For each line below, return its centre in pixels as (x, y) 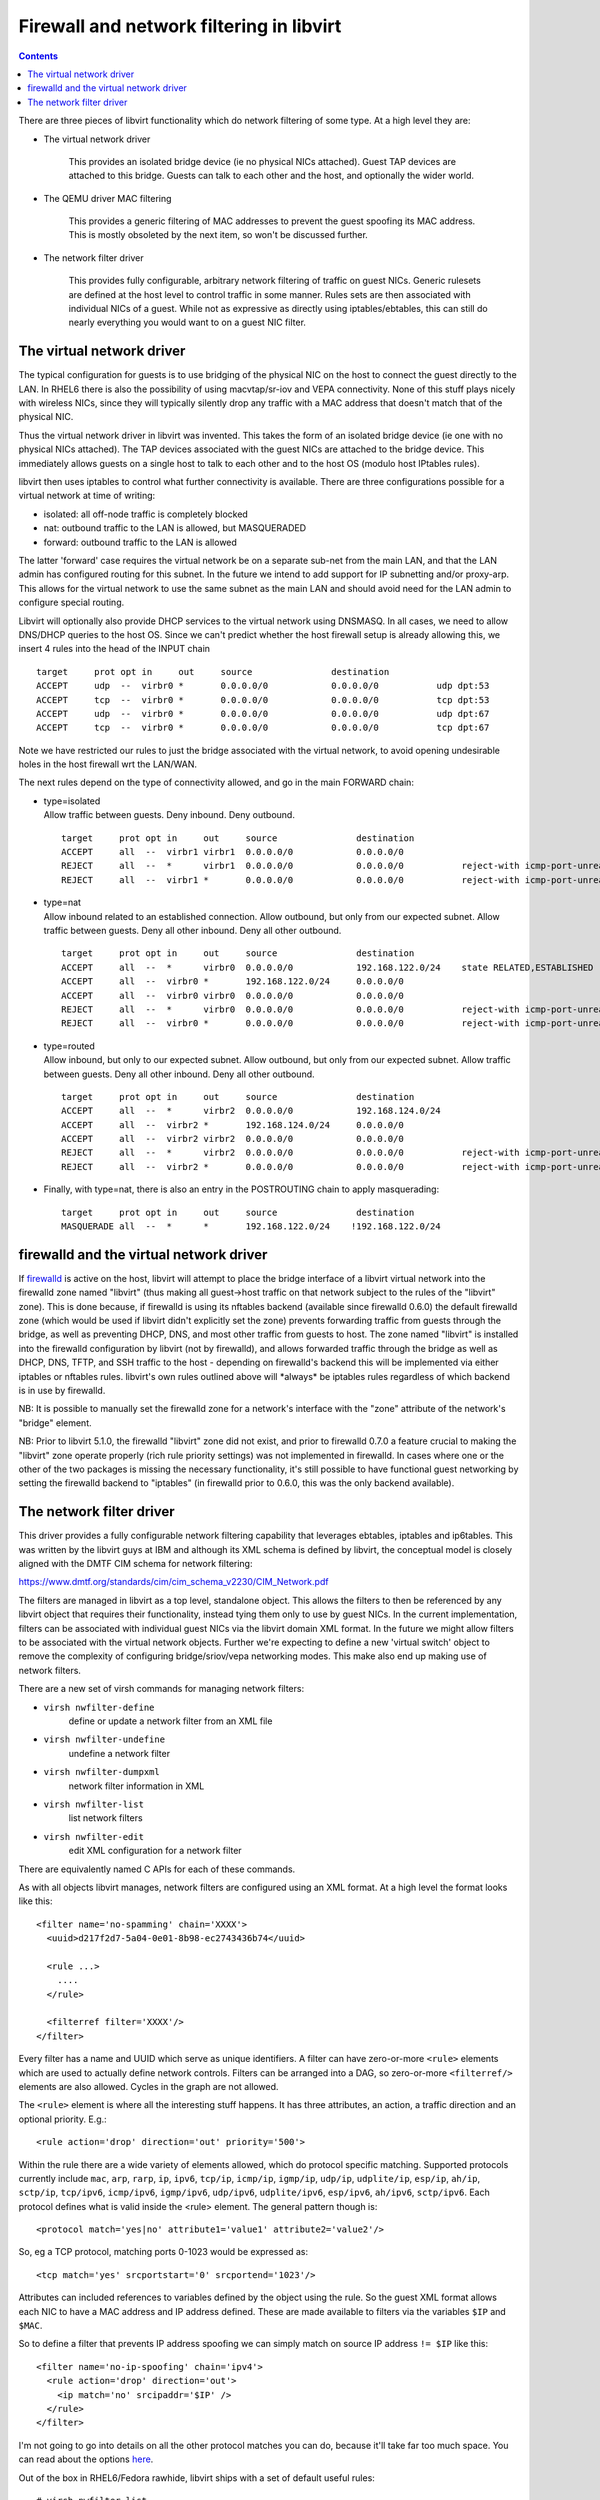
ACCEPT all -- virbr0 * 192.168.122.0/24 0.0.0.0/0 (232, 981)
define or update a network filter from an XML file (170, 1721)
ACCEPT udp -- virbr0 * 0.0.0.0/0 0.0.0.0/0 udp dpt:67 (263, 713)
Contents (38, 56)
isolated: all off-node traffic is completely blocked (146, 514)
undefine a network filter (119, 1753)
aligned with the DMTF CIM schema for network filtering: (135, 1564)
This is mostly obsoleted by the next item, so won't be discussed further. (218, 235)
